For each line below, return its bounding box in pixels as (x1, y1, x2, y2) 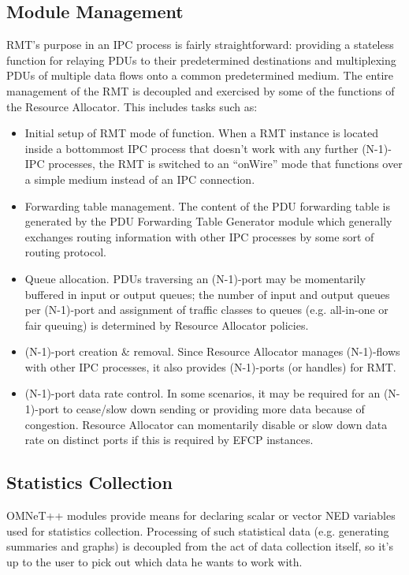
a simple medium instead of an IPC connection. (24, 170, 255, 187)
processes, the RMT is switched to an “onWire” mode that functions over (48, 155, 403, 172)
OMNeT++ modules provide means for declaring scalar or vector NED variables (6, 507, 396, 524)
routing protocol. (24, 244, 106, 260)
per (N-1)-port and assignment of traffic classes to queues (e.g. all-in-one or (24, 301, 389, 318)
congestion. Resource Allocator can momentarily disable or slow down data (24, 416, 388, 432)
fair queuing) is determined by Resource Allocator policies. (24, 316, 309, 333)
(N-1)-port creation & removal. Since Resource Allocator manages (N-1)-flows (24, 343, 400, 360)
